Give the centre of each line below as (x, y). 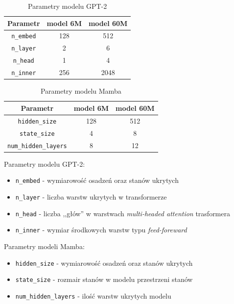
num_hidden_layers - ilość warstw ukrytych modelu (93, 295)
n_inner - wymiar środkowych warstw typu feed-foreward (101, 230)
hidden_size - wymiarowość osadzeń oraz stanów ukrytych (104, 263)
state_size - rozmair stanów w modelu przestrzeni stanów (104, 279)
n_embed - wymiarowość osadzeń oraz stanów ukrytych (97, 180)
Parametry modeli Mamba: (44, 246)
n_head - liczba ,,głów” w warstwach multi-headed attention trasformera (123, 213)
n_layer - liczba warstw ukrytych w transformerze (91, 196)
